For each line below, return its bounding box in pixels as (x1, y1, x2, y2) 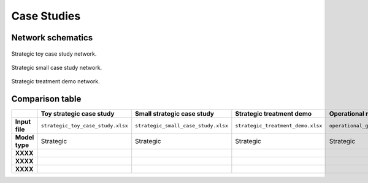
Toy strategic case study (40, 110, 115, 118)
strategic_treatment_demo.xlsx (235, 122, 323, 129)
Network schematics (11, 32, 93, 43)
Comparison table (11, 94, 82, 104)
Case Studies (11, 9, 81, 23)
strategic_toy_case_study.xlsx (40, 122, 128, 129)
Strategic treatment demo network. (11, 78, 101, 85)
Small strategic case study (135, 110, 215, 118)
